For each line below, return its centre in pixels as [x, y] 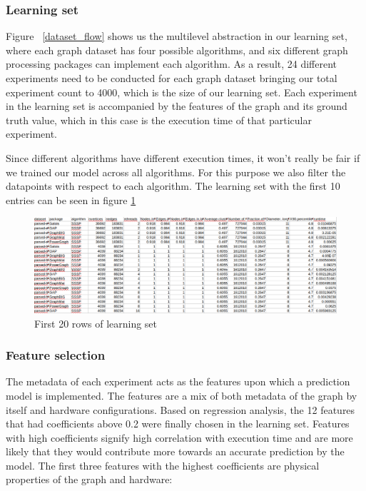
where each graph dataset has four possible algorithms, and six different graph [177, 50]
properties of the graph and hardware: [89, 479]
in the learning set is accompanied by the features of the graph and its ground [177, 106]
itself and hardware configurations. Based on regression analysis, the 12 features [181, 409]
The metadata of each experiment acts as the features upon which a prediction [178, 381]
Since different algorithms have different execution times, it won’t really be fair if [183, 157]
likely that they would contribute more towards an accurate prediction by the [175, 451]
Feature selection [56, 355]
